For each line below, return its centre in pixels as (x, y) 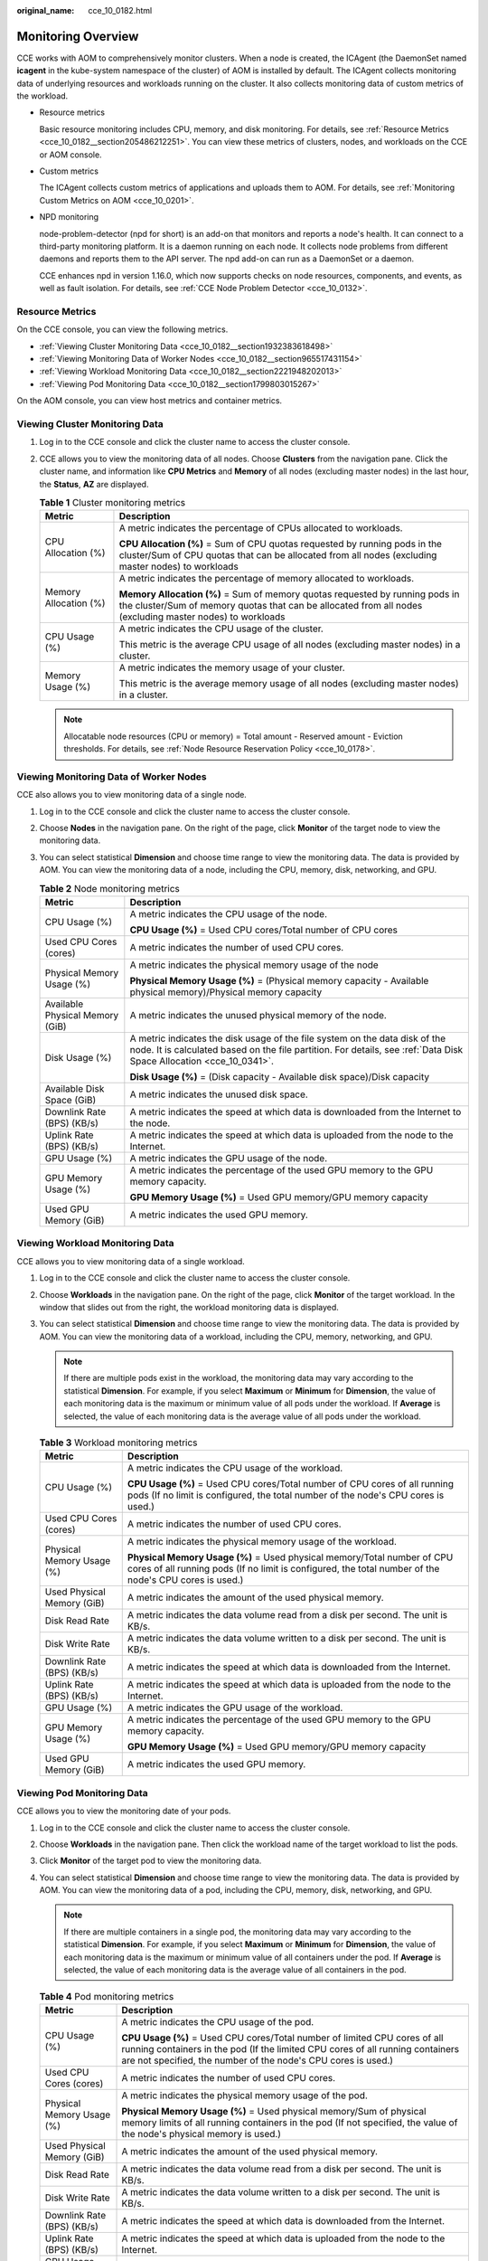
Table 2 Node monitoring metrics (110, 888)
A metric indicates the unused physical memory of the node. (258, 1015)
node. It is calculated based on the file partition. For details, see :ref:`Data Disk (296, 1049)
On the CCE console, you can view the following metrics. (122, 329)
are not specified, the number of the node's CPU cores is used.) (257, 2060)
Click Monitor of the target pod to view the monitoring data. (150, 1861)
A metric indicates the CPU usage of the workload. (235, 1468)
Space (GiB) (70, 1100)
